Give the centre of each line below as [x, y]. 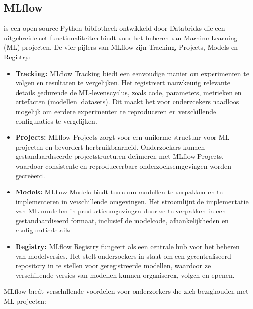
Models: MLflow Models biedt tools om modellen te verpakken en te [119, 192]
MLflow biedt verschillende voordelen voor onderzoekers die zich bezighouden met [126, 291]
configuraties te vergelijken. [56, 121]
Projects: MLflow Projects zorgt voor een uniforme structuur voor [116, 137]
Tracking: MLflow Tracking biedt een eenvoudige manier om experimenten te [132, 73]
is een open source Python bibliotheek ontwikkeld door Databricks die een [115, 28]
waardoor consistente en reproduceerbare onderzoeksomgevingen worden [123, 165]
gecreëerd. [30, 175]
